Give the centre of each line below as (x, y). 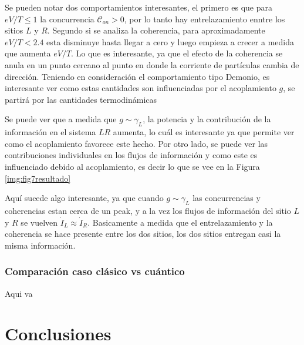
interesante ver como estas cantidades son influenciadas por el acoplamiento (141, 88)
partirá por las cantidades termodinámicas (81, 99)
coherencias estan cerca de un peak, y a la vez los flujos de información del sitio (148, 210)
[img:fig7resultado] (38, 178)
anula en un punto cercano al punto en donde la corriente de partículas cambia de (152, 64)
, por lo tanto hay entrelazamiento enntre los (205, 19)
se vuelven (39, 222)
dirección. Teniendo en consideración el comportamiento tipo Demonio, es (137, 76)
